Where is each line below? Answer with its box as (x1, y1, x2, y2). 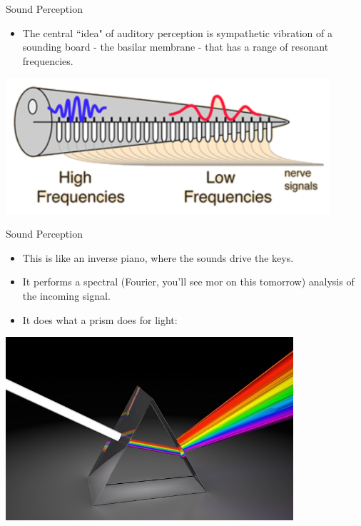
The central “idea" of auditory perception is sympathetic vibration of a (22, 25, 332, 40)
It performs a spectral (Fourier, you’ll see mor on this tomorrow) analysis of (22, 274, 355, 289)
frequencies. (22, 53, 73, 68)
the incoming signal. (22, 288, 111, 303)
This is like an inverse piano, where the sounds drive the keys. (22, 250, 294, 265)
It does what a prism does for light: (22, 312, 178, 327)
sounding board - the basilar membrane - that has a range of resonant (22, 39, 329, 54)
